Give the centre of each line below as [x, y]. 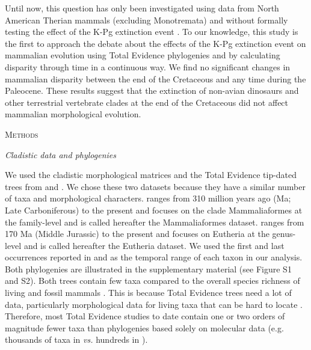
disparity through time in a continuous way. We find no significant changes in [148, 66]
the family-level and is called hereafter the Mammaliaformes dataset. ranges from [155, 222]
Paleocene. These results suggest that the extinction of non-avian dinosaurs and [152, 91]
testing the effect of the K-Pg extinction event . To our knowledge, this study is [152, 32]
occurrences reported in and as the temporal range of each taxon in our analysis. [154, 257]
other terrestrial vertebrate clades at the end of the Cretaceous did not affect [147, 102]
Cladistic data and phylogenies [60, 154]
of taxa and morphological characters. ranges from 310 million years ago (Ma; [148, 198]
